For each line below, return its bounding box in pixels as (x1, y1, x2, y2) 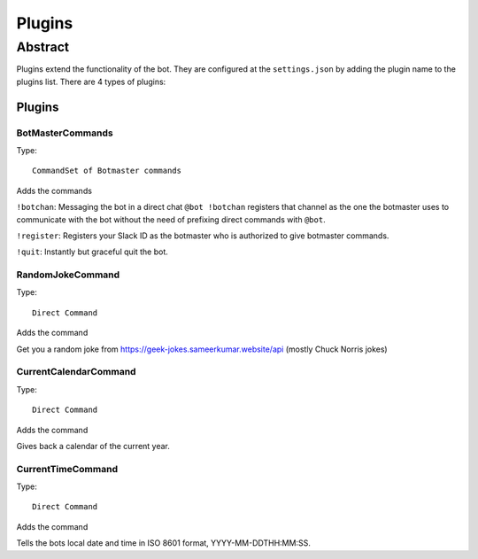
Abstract (16, 39, 70, 55)
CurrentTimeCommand (16, 462, 119, 475)
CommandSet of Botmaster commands (32, 166, 181, 176)
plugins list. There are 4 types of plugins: (16, 76, 166, 87)
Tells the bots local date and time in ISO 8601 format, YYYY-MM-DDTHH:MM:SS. (16, 538, 312, 548)
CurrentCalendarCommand (16, 366, 136, 378)
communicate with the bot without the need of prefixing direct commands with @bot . (16, 214, 327, 225)
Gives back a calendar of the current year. (16, 440, 170, 451)
